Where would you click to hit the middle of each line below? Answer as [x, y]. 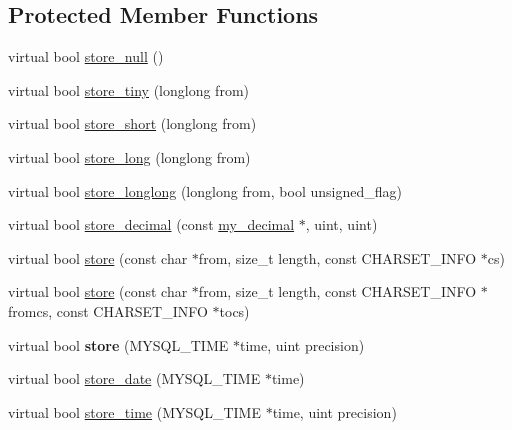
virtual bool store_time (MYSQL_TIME [134, 411]
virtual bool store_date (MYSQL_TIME [134, 378]
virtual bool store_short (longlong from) [132, 123]
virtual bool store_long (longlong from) [129, 156]
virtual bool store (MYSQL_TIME [118, 344]
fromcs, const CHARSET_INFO [108, 310]
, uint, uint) [341, 224]
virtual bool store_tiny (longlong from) [128, 89]
